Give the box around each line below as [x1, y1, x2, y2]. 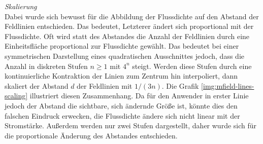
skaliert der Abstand [5, 80, 69, 91]
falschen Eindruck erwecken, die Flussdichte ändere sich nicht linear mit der [5, 110, 240, 121]
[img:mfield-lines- [201, 80, 254, 91]
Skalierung [5, 1, 37, 11]
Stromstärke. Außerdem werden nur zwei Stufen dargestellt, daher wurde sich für [5, 120, 257, 131]
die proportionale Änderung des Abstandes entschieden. [5, 130, 178, 140]
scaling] [5, 90, 28, 101]
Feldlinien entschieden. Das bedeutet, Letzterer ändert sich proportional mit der [5, 21, 254, 31]
